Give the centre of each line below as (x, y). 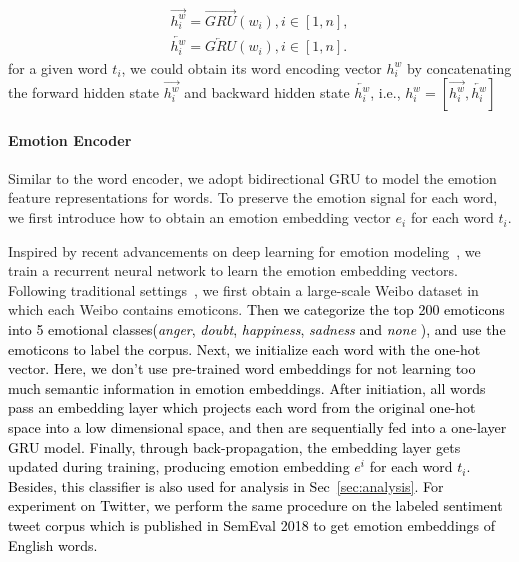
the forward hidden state (84, 92)
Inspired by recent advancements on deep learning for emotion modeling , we (244, 250)
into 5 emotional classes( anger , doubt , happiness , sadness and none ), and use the (257, 329)
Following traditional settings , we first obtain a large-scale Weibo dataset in (243, 289)
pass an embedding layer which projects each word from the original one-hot (242, 407)
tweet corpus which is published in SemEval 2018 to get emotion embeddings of (252, 524)
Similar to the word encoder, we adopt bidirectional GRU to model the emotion (252, 177)
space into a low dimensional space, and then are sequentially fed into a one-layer (257, 427)
